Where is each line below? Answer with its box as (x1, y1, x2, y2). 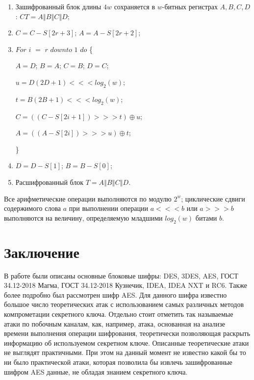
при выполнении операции (69, 203, 149, 213)
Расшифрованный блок (15, 177, 84, 187)
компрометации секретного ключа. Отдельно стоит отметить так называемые (4, 309, 233, 319)
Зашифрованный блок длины (15, 1, 102, 11)
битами (195, 212, 217, 223)
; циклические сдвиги (181, 193, 245, 203)
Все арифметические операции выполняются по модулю (4, 193, 172, 203)
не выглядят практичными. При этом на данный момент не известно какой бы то (4, 347, 246, 357)
